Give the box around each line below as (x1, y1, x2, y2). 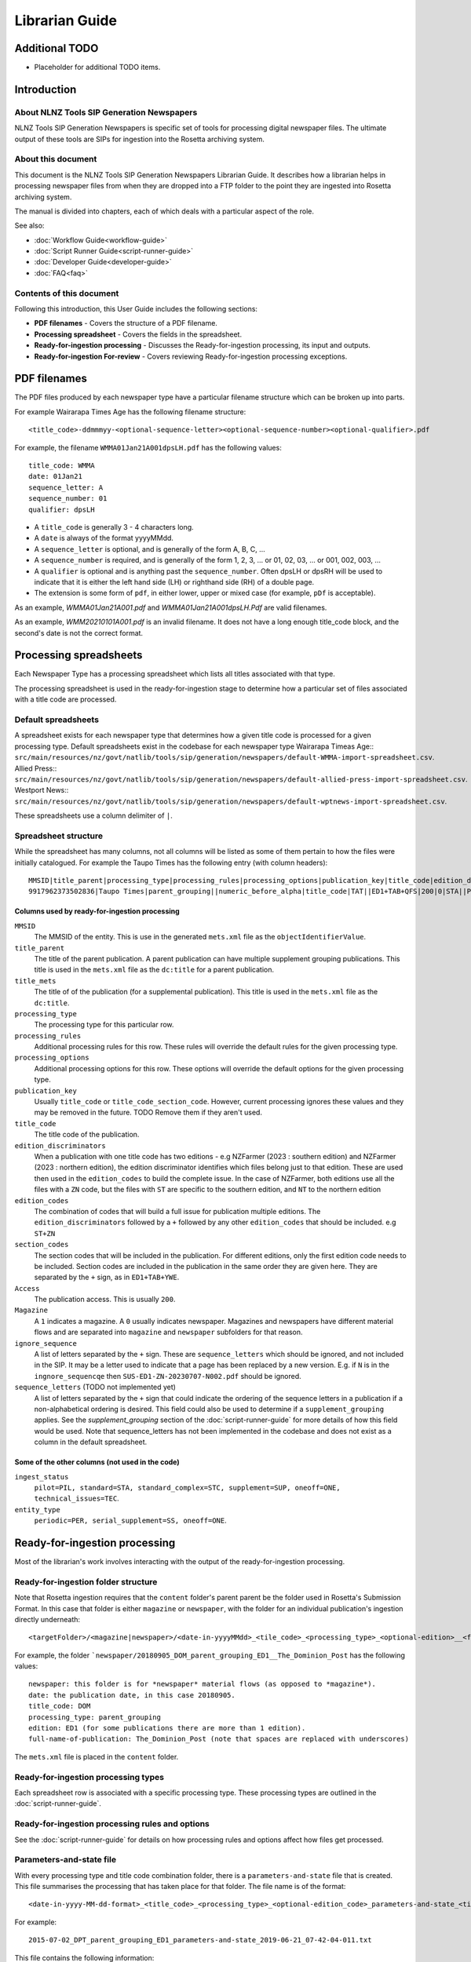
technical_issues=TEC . (34, 1493, 119, 1503)
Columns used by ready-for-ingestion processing (14, 906, 180, 916)
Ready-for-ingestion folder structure (14, 1576, 158, 1587)
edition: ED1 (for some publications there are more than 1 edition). (28, 1723, 306, 1733)
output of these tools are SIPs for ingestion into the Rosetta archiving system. (14, 134, 265, 144)
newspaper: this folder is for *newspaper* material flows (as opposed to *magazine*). (28, 1679, 377, 1689)
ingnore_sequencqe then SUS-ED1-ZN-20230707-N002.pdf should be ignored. (34, 1371, 301, 1380)
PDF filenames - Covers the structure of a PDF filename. (34, 319, 217, 328)
